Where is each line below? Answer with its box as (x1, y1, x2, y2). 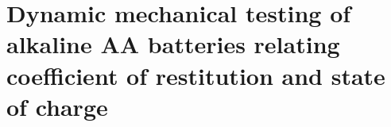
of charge (6, 90, 108, 122)
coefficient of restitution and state (6, 59, 385, 91)
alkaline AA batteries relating (6, 28, 340, 60)
